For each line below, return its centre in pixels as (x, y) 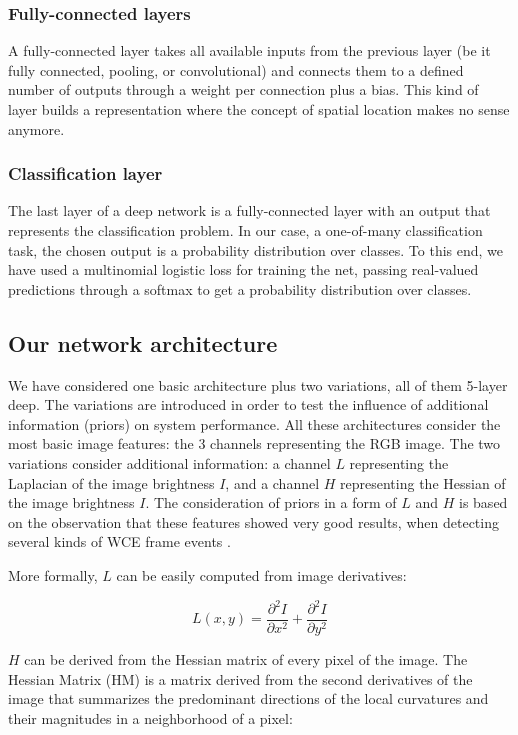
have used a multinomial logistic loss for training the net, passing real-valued (243, 269)
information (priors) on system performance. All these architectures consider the (254, 423)
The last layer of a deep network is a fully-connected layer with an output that (249, 210)
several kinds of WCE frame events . (119, 541)
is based (483, 502)
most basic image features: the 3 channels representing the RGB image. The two (254, 443)
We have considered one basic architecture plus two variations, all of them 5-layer (258, 384)
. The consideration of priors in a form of (271, 502)
